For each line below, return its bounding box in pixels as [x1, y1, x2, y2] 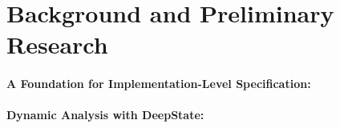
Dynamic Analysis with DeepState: [6, 106, 204, 123]
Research [6, 28, 108, 61]
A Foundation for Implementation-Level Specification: [6, 75, 311, 92]
